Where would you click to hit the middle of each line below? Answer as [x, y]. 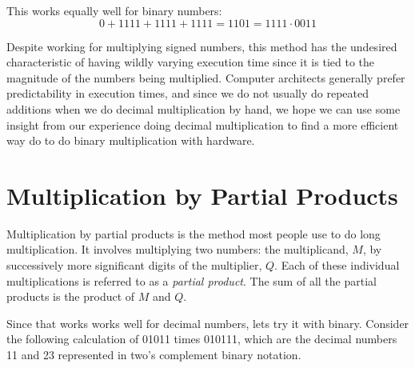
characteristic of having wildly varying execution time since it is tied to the [190, 62]
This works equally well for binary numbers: [114, 10]
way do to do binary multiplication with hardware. [131, 140]
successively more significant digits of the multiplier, [134, 265]
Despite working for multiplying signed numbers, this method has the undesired [202, 46]
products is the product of [71, 296]
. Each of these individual [337, 265]
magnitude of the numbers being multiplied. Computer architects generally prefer [206, 77]
